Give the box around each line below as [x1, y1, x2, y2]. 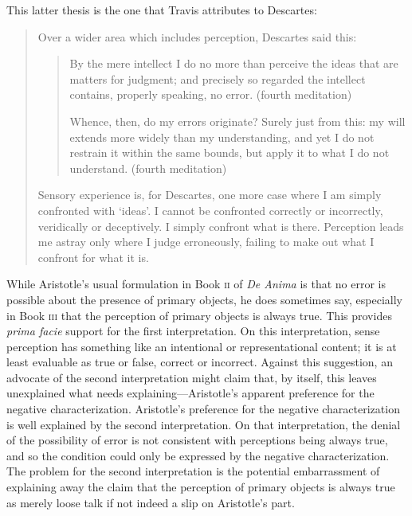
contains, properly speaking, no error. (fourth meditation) [69, 86, 352, 103]
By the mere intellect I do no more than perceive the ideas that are [69, 55, 398, 72]
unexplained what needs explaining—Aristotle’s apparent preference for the [6, 385, 375, 401]
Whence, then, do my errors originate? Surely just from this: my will [69, 112, 406, 129]
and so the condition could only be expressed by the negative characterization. [6, 447, 390, 463]
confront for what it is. [37, 248, 149, 265]
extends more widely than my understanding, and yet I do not [69, 128, 375, 145]
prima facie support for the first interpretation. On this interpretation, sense [6, 322, 380, 339]
